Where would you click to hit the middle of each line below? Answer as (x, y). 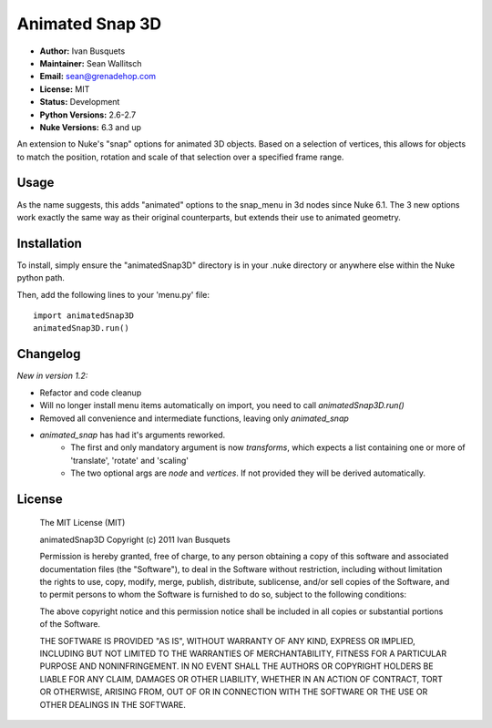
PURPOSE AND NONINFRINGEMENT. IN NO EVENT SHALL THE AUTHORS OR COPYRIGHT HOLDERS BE (236, 666)
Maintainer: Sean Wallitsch (91, 63)
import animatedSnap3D (84, 316)
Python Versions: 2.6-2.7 (88, 115)
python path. (41, 278)
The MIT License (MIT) (82, 523)
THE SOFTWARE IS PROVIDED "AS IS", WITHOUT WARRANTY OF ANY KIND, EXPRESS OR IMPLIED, (228, 641)
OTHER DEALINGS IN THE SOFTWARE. (113, 704)
